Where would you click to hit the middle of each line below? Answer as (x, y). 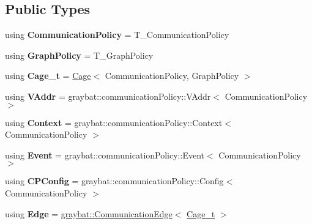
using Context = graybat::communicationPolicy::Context (114, 122)
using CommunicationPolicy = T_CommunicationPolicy (117, 35)
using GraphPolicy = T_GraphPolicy (79, 55)
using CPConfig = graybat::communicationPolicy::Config (114, 181)
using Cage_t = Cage (48, 76)
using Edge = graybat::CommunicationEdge (89, 213)
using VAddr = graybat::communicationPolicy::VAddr (108, 96)
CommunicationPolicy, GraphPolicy (172, 76)
